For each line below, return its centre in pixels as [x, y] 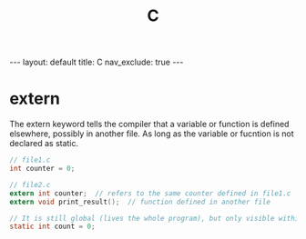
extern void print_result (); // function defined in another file [140, 202]
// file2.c [30, 184]
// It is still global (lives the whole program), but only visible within [156, 218]
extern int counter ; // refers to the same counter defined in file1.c [150, 193]
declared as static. [44, 144]
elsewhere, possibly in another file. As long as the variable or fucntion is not [152, 134]
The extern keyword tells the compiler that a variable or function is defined [149, 124]
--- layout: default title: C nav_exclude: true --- [97, 62]
